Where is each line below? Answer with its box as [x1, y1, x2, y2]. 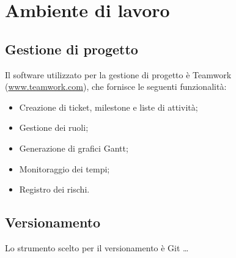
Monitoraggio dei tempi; [19, 162, 110, 175]
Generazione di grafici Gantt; [19, 141, 128, 154]
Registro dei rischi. [19, 183, 90, 196]
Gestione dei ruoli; [19, 121, 89, 134]
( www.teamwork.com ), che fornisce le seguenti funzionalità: [5, 80, 227, 93]
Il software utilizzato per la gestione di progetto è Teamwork [5, 68, 232, 81]
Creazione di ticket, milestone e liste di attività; [19, 100, 198, 113]
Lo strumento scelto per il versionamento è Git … [5, 241, 189, 254]
